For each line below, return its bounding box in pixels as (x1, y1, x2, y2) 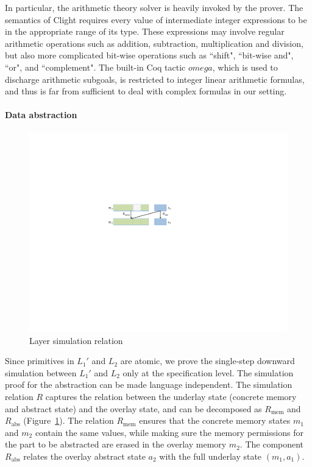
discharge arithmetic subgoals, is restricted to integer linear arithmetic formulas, (5, 72, 305, 85)
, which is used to (212, 60, 278, 73)
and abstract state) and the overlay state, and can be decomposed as (5, 402, 262, 415)
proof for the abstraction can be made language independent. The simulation (5, 378, 292, 391)
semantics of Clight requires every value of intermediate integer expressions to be (5, 13, 307, 26)
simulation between (5, 366, 77, 379)
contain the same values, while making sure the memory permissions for (35, 426, 303, 438)
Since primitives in (5, 354, 74, 367)
